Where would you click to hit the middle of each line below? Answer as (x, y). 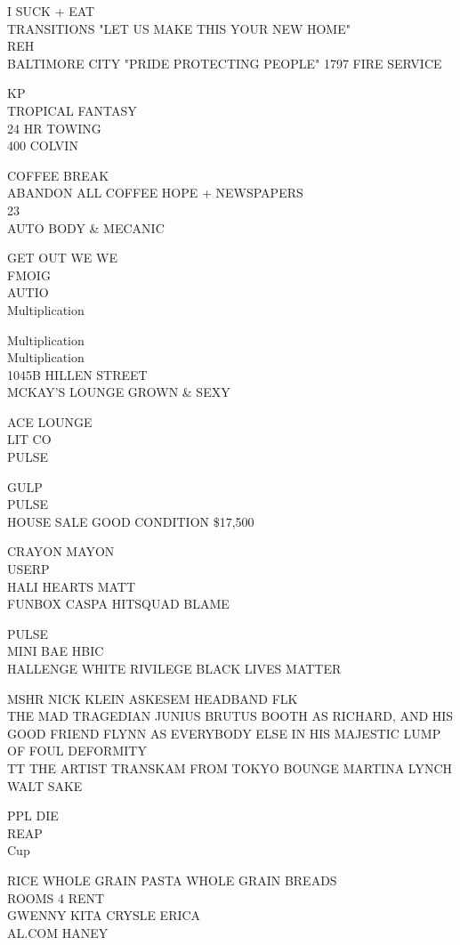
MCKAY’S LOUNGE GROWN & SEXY (119, 392)
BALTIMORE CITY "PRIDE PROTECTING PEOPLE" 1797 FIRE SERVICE (225, 63)
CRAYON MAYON (61, 551)
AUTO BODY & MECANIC (86, 227)
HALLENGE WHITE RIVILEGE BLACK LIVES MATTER (174, 668)
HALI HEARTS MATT (72, 586)
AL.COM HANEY (58, 932)
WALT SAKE (45, 785)
